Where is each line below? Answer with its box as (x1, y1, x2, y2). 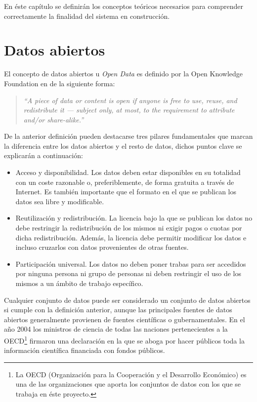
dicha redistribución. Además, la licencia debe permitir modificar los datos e (15, 232, 247, 242)
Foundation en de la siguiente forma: (4, 78, 115, 88)
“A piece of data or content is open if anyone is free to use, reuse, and (23, 95, 237, 105)
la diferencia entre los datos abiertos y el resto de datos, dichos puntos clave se (4, 140, 242, 151)
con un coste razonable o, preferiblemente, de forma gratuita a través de (15, 176, 234, 187)
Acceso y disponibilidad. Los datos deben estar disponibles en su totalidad (15, 167, 241, 177)
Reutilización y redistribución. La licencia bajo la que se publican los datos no (15, 213, 253, 223)
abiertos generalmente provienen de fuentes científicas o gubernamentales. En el (4, 314, 245, 324)
